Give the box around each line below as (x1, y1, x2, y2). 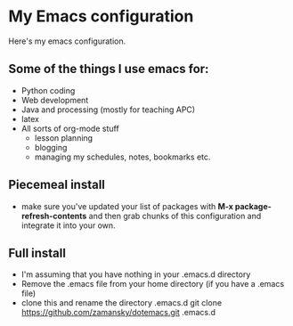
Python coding (20, 85, 76, 95)
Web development (20, 94, 89, 105)
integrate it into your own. (20, 220, 117, 231)
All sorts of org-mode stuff (20, 123, 119, 134)
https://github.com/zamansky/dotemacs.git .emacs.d (20, 307, 216, 318)
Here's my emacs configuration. (8, 36, 126, 46)
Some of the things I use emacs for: (8, 61, 209, 77)
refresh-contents (20, 210, 87, 221)
